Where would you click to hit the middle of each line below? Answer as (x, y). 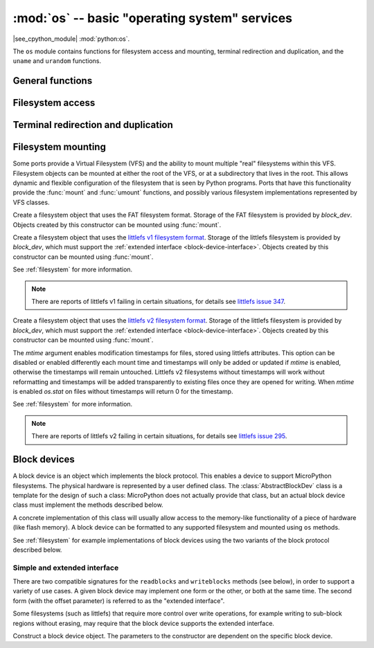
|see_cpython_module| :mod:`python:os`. (71, 39)
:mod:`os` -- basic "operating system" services (152, 18)
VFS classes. (31, 202)
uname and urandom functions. (57, 61)
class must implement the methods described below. (88, 505)
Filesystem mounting (60, 147)
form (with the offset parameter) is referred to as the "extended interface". (119, 601)
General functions (53, 81)
